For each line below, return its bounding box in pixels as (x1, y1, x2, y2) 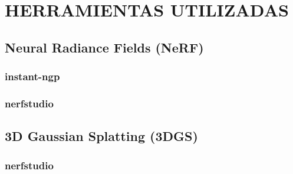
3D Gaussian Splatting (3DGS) (5, 127, 198, 145)
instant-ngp (5, 69, 60, 84)
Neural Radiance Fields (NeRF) (5, 38, 204, 56)
